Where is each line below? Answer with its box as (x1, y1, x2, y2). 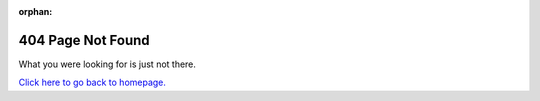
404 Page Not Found (18, 31, 150, 49)
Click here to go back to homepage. (18, 76, 167, 89)
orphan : (18, 6, 53, 17)
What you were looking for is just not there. (18, 58, 197, 70)
